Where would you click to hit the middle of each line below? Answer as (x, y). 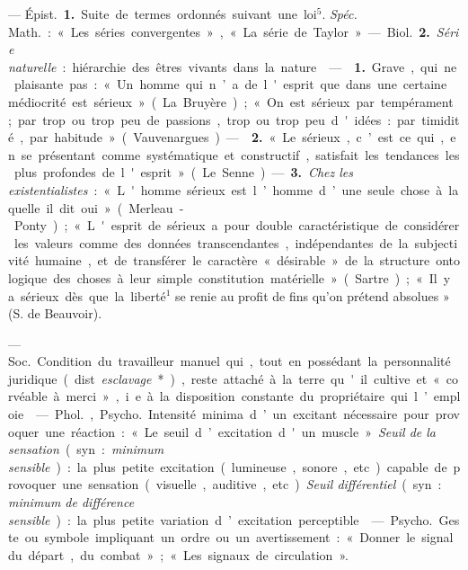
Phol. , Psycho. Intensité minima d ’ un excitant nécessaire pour (242, 414)
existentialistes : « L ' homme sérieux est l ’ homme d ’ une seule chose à (225, 189)
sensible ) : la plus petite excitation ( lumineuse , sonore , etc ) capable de (228, 466)
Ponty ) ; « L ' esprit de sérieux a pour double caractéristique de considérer (237, 225)
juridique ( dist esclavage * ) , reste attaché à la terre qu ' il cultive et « (224, 378)
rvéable (28, 396)
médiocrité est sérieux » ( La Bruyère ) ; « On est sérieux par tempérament (231, 101)
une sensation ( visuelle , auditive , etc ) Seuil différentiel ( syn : (252, 484)
